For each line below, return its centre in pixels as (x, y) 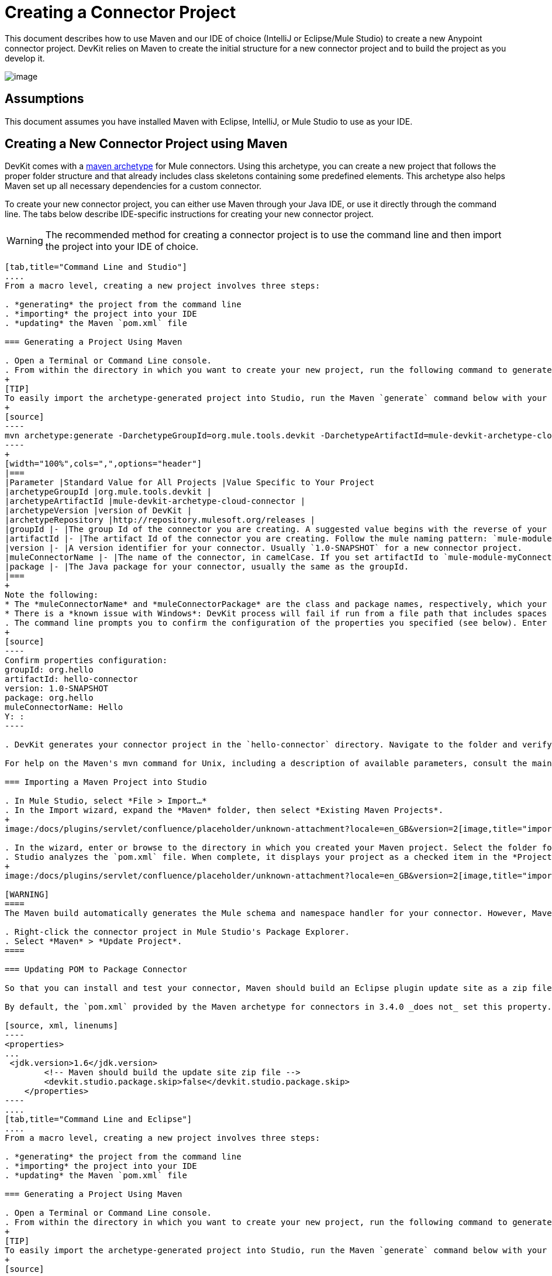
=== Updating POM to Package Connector (96, 970)
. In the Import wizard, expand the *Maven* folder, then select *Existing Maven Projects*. (224, 810)
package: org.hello (49, 698)
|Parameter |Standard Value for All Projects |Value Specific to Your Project (190, 483)
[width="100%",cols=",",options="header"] (103, 464)
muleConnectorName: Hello (64, 707)
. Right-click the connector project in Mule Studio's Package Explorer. (177, 932)
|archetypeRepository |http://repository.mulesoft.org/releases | (160, 520)
